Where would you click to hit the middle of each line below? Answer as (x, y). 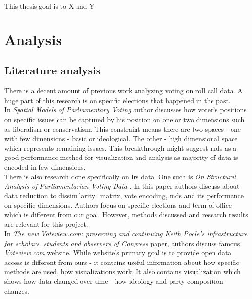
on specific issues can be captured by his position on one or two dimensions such (125, 119)
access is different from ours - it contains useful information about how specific (122, 262)
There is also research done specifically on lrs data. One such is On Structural (120, 176)
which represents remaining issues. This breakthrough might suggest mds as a (121, 148)
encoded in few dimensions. (45, 167)
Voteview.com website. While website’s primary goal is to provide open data (118, 253)
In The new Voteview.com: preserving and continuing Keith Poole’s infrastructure (126, 234)
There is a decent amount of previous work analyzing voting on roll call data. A (124, 91)
